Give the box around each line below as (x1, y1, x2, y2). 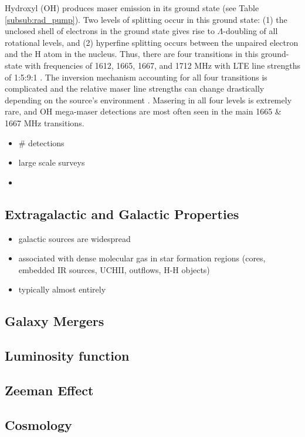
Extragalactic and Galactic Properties (5, 204, 239, 223)
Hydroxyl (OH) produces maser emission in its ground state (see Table (5, 2, 259, 14)
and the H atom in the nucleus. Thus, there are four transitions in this (5, 48, 259, 60)
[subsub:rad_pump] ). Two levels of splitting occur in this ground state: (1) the (5, 13, 287, 25)
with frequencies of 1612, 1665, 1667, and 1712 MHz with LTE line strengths (25, 59, 300, 71)
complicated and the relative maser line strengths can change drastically (5, 82, 265, 95)
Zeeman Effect (5, 381, 94, 399)
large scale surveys (18, 156, 85, 169)
